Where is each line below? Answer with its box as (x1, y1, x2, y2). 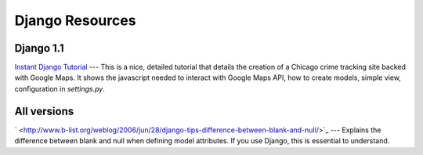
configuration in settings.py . (14, 84, 105, 93)
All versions (14, 104, 74, 117)
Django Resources (14, 12, 136, 29)
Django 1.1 (14, 41, 64, 55)
